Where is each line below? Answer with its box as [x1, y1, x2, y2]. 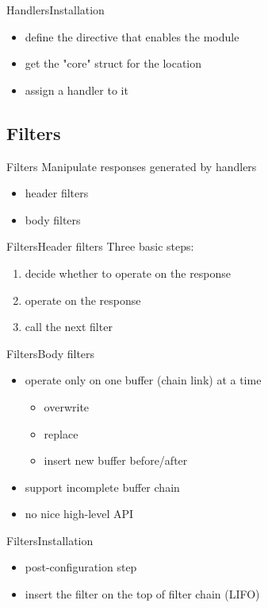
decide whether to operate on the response [25, 264, 232, 281]
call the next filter [25, 318, 113, 335]
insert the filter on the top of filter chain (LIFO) [25, 586, 260, 602]
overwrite [44, 398, 90, 415]
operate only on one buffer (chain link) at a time [25, 372, 262, 388]
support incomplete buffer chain [25, 478, 180, 495]
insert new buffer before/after [44, 452, 188, 469]
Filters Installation [6, 532, 94, 548]
